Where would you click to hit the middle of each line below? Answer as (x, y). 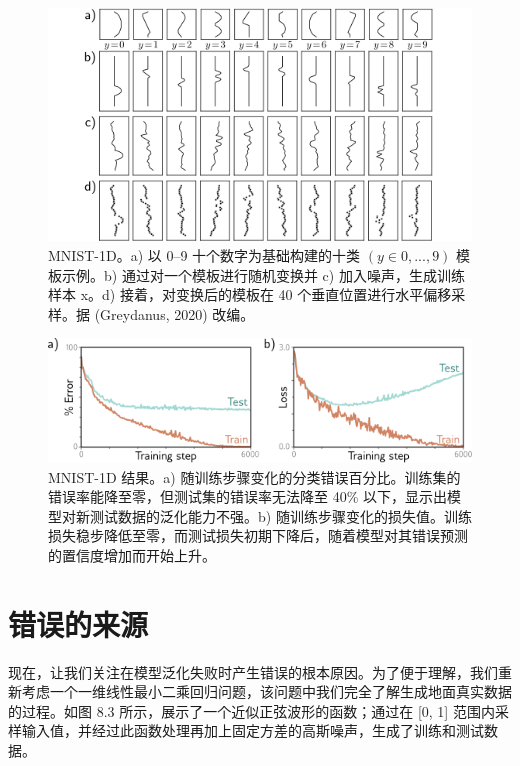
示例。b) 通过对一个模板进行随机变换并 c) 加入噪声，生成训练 (263, 274)
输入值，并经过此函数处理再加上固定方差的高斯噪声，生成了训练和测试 (252, 730)
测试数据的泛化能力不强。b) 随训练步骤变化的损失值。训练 (280, 515)
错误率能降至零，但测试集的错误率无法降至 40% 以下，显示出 (247, 496)
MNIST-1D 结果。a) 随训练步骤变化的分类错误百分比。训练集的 (254, 476)
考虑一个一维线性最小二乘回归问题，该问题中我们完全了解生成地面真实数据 (266, 691)
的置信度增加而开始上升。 (132, 554)
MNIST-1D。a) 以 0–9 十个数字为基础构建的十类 (204, 254)
